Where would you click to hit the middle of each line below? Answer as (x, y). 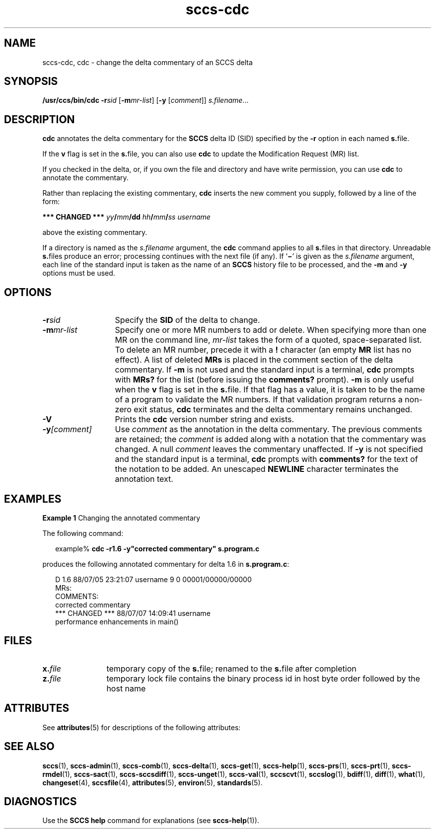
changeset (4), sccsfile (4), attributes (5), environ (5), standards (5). (152, 782)
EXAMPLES (33, 499)
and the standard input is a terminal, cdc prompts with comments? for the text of (266, 459)
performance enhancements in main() (117, 621)
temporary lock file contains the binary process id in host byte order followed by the (263, 678)
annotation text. (144, 479)
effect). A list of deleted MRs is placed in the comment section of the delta (254, 360)
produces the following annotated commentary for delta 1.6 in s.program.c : (166, 564)
